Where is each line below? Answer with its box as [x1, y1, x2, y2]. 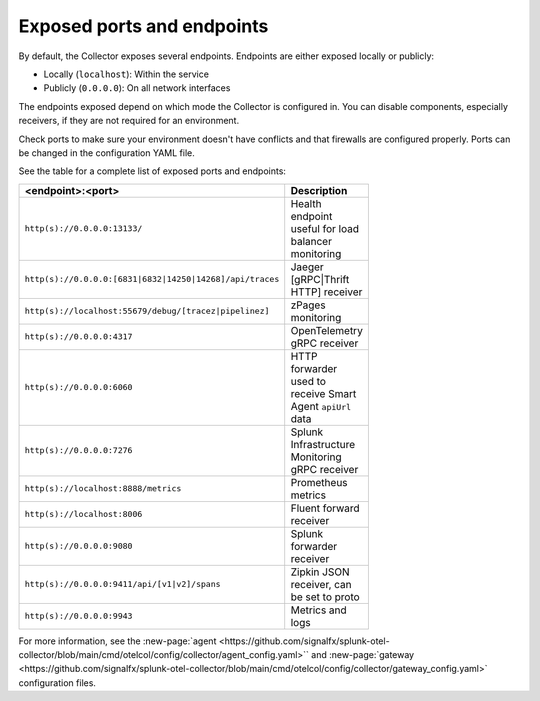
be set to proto [290, 590, 360, 604]
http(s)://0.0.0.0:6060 [24, 382, 133, 393]
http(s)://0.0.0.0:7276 [24, 445, 133, 456]
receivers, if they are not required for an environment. [18, 115, 240, 127]
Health [290, 196, 322, 210]
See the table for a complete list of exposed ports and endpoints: [18, 165, 287, 177]
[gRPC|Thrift [290, 272, 350, 286]
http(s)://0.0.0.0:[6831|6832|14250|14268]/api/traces [24, 274, 280, 285]
